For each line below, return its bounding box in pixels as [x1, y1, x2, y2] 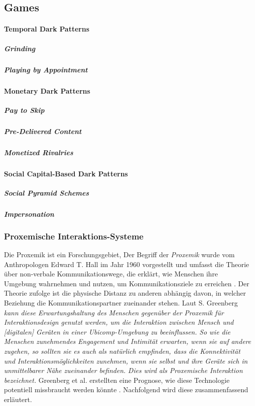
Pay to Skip [4, 104, 45, 115]
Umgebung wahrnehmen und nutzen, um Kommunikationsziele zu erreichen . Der [4, 278, 250, 288]
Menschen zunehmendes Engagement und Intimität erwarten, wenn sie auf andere [4, 336, 251, 346]
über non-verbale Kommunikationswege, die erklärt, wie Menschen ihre [4, 269, 218, 279]
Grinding [4, 43, 35, 53]
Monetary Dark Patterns [4, 85, 91, 96]
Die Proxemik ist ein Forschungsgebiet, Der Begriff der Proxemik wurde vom [4, 249, 235, 260]
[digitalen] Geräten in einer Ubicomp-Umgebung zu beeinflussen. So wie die [4, 326, 230, 337]
